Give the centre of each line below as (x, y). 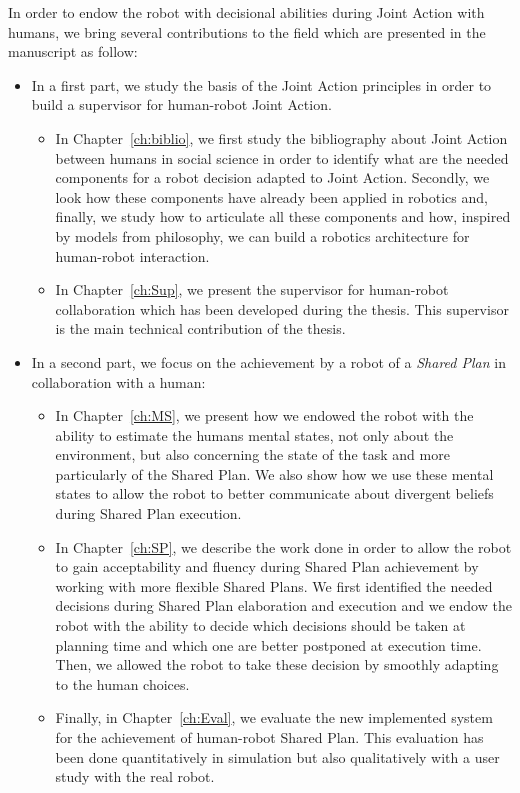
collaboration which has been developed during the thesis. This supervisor (282, 308)
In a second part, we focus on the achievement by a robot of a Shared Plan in (268, 361)
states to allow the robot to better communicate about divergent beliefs (274, 493)
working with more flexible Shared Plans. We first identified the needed (274, 585)
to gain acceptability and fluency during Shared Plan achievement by (267, 566)
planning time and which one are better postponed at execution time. (268, 644)
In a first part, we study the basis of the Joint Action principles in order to (261, 84)
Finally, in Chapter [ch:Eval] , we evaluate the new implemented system (274, 717)
